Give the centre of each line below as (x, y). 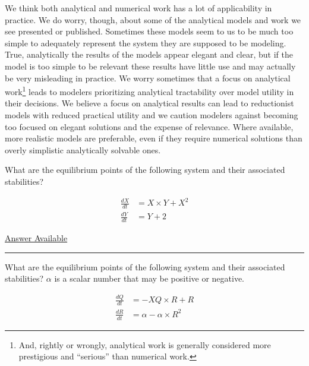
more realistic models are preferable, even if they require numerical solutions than (154, 138)
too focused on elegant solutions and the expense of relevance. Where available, (149, 126)
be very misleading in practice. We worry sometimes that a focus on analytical (148, 78)
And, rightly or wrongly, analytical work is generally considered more (145, 344)
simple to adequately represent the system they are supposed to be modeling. (146, 42)
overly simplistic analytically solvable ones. (83, 149)
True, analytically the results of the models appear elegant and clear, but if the (149, 54)
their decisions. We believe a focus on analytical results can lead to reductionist (149, 103)
